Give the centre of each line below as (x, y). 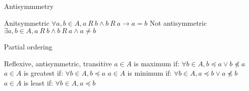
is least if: (38, 82)
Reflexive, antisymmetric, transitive (58, 63)
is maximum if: (157, 63)
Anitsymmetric (27, 23)
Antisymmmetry (29, 6)
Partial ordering (28, 47)
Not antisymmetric (178, 23)
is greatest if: (43, 73)
